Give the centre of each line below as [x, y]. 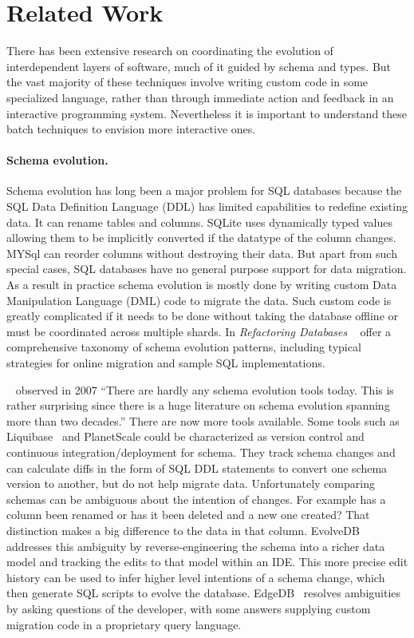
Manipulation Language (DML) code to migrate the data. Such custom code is [199, 300]
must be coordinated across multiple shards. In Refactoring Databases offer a [199, 331]
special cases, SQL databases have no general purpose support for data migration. [207, 269]
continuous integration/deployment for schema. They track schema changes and [201, 452]
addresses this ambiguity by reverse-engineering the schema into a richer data [196, 546]
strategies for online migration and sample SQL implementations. [166, 363]
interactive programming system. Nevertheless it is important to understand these [207, 113]
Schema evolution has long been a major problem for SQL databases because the [204, 190]
